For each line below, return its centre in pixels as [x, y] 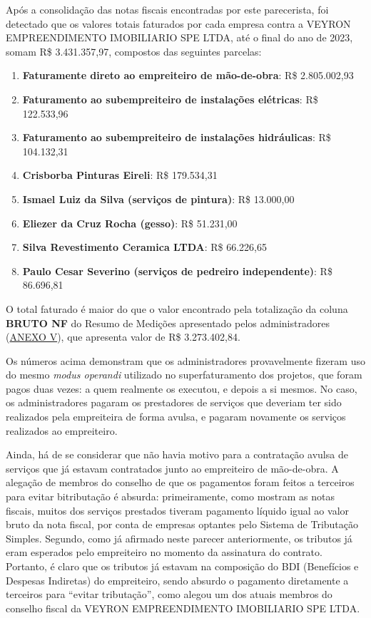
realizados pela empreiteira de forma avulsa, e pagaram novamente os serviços [176, 417]
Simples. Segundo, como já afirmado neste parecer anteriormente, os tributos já [179, 538]
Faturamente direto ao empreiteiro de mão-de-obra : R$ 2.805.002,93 [188, 75]
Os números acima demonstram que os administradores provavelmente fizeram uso [185, 360]
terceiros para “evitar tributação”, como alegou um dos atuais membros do [169, 594]
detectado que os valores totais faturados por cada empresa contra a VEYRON [178, 23]
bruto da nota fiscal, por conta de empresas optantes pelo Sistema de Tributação [182, 524]
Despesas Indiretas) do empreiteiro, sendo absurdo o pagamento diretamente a [177, 580]
